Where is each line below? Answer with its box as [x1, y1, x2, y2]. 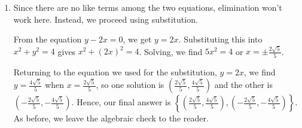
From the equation [13, 33, 82, 45]
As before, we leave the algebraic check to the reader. [13, 112, 209, 124]
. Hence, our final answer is [71, 96, 171, 108]
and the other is [214, 78, 273, 91]
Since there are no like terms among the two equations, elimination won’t [13, 1, 282, 13]
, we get [123, 33, 152, 45]
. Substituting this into [178, 33, 263, 45]
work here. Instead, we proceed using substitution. [13, 13, 198, 25]
